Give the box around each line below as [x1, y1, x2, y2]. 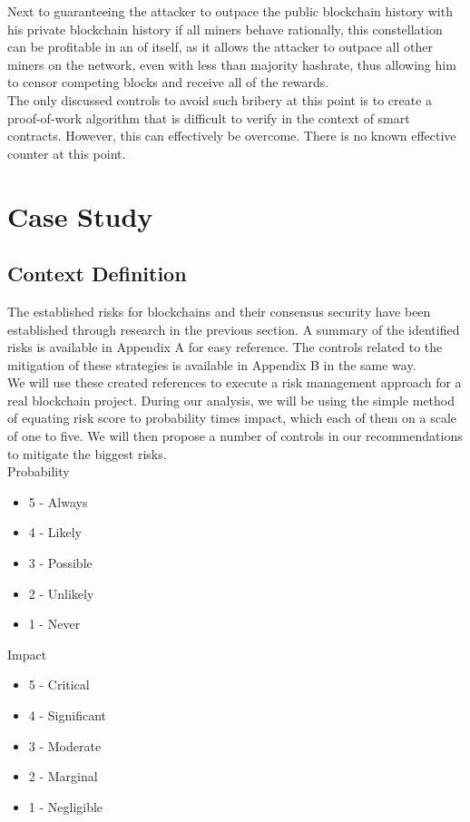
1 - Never [28, 614, 81, 633]
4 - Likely [28, 523, 82, 542]
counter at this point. [7, 143, 126, 162]
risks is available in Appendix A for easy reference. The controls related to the [7, 338, 443, 357]
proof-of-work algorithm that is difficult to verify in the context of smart [7, 108, 410, 127]
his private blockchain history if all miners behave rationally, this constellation [7, 19, 443, 38]
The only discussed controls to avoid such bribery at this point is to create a [7, 90, 433, 109]
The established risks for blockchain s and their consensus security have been [7, 301, 431, 320]
